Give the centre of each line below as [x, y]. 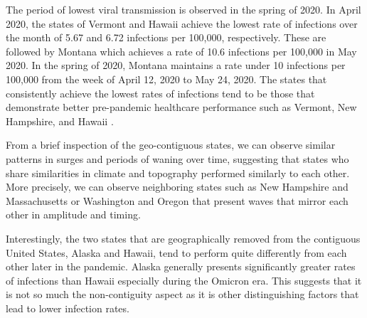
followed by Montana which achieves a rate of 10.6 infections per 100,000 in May [181, 51]
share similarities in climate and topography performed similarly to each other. [178, 173]
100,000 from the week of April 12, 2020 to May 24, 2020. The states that [166, 79]
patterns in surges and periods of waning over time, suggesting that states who [177, 158]
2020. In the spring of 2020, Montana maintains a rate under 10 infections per [176, 65]
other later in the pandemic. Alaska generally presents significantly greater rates [181, 266]
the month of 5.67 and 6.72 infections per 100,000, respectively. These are [166, 37]
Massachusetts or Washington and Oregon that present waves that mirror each [177, 200]
